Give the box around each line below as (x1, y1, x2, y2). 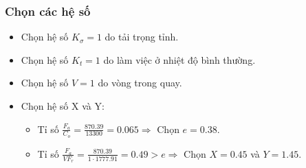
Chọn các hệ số (5, 2, 91, 19)
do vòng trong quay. (98, 75, 182, 90)
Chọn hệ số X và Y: (21, 99, 105, 112)
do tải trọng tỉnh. (105, 29, 179, 44)
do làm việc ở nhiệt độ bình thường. (103, 52, 256, 67)
